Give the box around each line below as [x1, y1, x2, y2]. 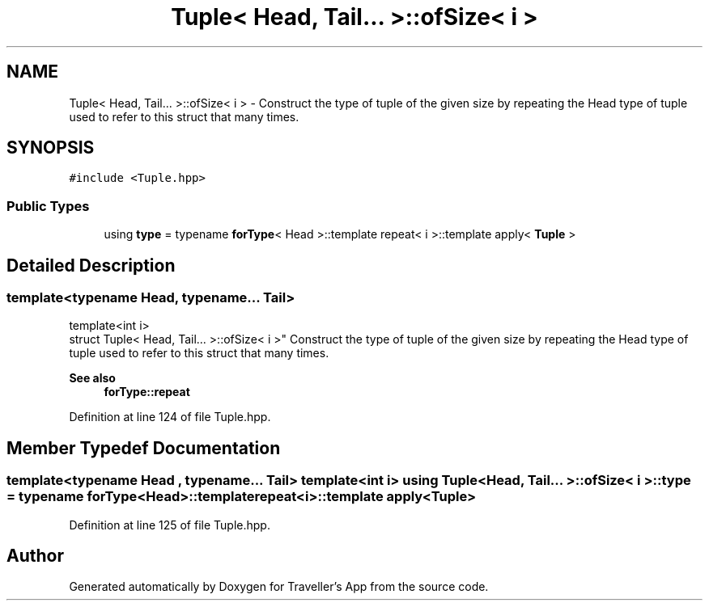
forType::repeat [104, 385, 190, 399]
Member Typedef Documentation [6, 437, 281, 458]
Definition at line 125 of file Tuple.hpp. [69, 517, 270, 532]
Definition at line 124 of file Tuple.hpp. [69, 410, 271, 424]
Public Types [6, 197, 90, 214]
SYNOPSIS [6, 137, 95, 158]
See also [69, 371, 116, 386]
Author [6, 546, 64, 567]
